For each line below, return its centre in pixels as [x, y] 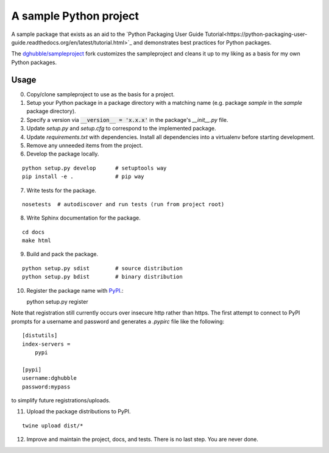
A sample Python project [75, 16]
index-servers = [46, 344]
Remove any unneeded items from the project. [85, 145]
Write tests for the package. [62, 190]
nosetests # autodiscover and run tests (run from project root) [123, 204]
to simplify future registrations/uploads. [61, 400]
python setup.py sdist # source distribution [102, 268]
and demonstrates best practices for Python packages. [202, 42]
